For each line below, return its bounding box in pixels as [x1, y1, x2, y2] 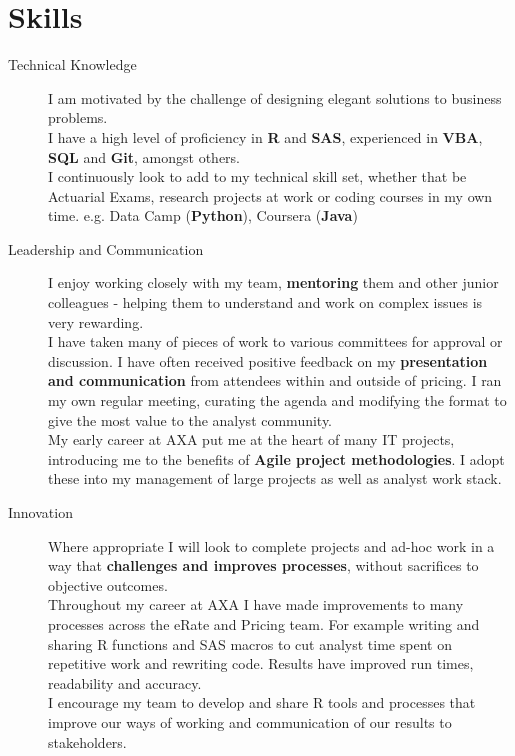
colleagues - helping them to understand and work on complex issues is [48, 292, 483, 313]
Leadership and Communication [8, 238, 204, 259]
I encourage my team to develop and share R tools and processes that [48, 692, 476, 713]
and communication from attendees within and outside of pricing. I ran [48, 370, 502, 391]
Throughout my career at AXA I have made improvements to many [48, 594, 464, 615]
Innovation [8, 502, 73, 522]
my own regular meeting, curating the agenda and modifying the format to [48, 390, 507, 411]
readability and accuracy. [48, 672, 202, 693]
